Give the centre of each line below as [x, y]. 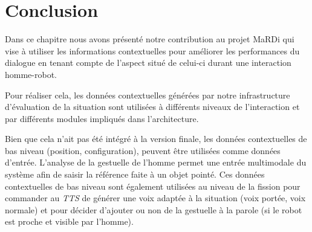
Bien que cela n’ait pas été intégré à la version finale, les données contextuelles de [156, 139]
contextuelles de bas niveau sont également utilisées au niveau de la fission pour [153, 186]
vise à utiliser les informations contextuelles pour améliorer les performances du [152, 50]
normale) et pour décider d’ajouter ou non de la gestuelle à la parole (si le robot [154, 209]
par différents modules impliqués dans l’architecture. [102, 118]
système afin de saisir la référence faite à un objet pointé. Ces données [135, 174]
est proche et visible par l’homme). [69, 221]
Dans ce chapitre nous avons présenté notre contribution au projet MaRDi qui [150, 39]
